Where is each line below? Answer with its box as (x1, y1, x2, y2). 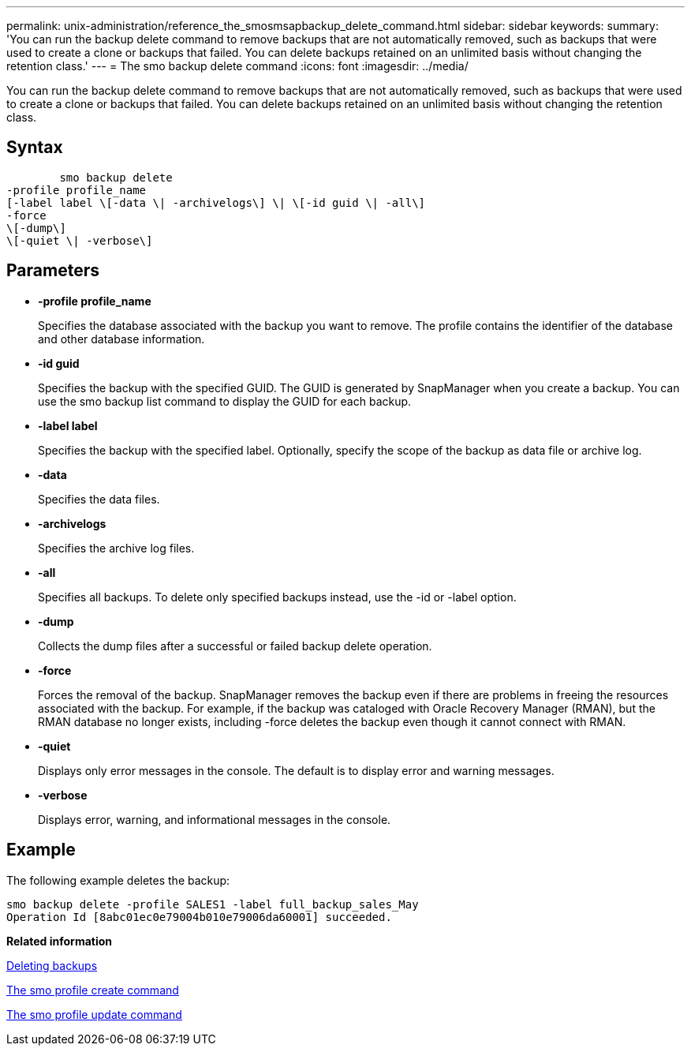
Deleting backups (6, 958, 98, 972)
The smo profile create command (6, 983, 179, 997)
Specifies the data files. (38, 492, 160, 506)
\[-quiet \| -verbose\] (6, 234, 153, 247)
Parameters (6, 260, 99, 281)
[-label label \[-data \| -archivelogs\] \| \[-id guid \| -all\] (6, 196, 426, 209)
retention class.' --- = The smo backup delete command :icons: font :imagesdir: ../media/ (6, 59, 469, 73)
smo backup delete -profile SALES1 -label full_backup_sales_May (6, 897, 419, 911)
